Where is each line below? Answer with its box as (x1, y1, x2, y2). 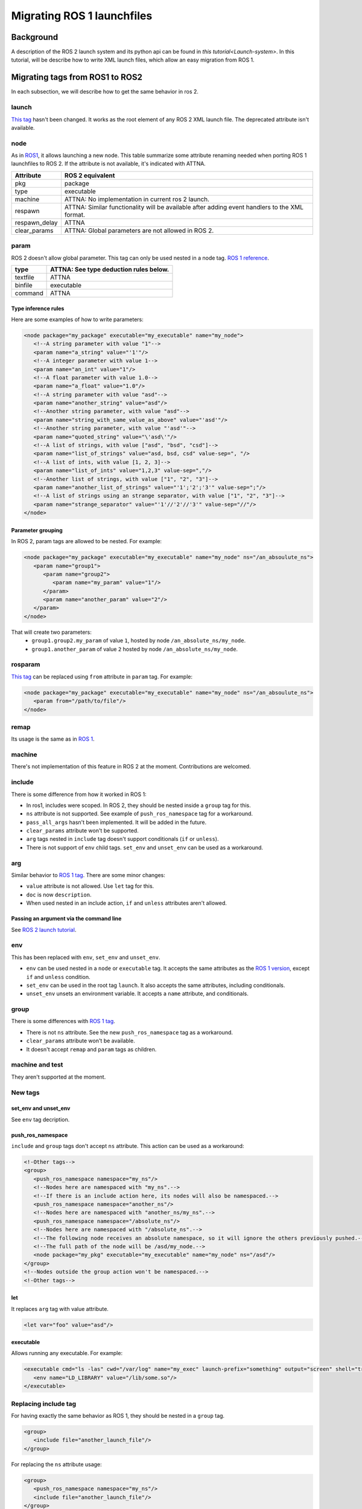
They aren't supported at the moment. (11, 1073, 106, 1080)
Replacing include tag (11, 1399, 77, 1408)
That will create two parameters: (11, 628, 92, 636)
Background (11, 32, 59, 42)
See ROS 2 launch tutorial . (11, 926, 77, 933)
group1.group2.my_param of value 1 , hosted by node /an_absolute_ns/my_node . (31, 637, 246, 644)
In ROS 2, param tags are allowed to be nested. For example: (11, 538, 162, 545)
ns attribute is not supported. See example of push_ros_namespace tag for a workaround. (26, 810, 253, 817)
